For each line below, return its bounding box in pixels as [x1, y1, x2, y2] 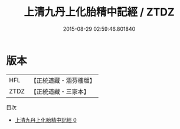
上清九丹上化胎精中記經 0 [14, 116, 77, 123]
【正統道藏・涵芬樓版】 [30, 76, 96, 85]
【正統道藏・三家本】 [30, 87, 90, 95]
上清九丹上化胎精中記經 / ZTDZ [23, 5, 175, 19]
